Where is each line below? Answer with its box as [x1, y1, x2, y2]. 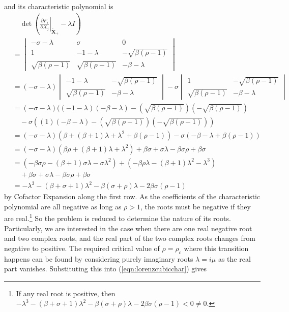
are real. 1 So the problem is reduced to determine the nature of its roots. [4, 211, 231, 224]
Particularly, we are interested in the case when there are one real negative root [4, 223, 252, 233]
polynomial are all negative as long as [4, 201, 122, 211]
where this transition [184, 242, 249, 253]
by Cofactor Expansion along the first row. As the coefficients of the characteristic [4, 191, 261, 202]
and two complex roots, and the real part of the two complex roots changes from [4, 233, 255, 243]
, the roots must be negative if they [140, 201, 251, 211]
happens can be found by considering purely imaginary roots [4, 253, 193, 264]
